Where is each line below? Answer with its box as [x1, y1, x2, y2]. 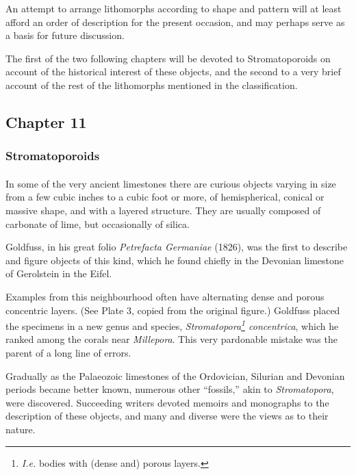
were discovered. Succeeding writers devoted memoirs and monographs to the [5, 395, 329, 409]
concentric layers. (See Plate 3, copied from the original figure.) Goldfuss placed [5, 303, 340, 317]
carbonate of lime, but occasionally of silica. [5, 216, 190, 231]
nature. [5, 422, 36, 436]
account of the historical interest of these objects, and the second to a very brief [5, 64, 341, 79]
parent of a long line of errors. [5, 345, 131, 359]
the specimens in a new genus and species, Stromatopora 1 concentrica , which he [5, 317, 339, 333]
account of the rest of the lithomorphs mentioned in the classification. [5, 77, 298, 92]
